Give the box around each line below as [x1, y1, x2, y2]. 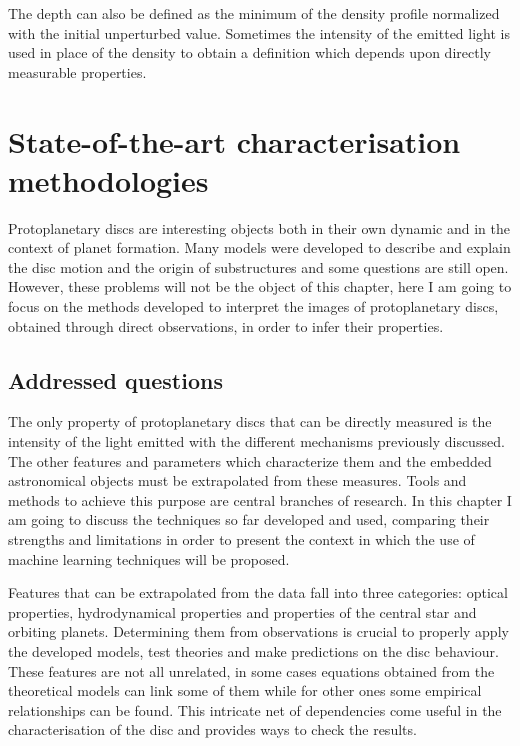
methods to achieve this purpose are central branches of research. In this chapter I [8, 489, 512, 510]
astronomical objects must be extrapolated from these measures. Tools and [8, 470, 467, 491]
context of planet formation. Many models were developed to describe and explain [8, 237, 511, 258]
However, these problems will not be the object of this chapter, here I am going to [8, 276, 512, 297]
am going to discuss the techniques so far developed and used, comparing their [8, 509, 490, 530]
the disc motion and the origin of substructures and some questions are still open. [8, 256, 509, 277]
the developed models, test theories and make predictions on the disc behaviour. [8, 640, 499, 661]
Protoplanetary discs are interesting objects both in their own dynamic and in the [8, 217, 511, 238]
